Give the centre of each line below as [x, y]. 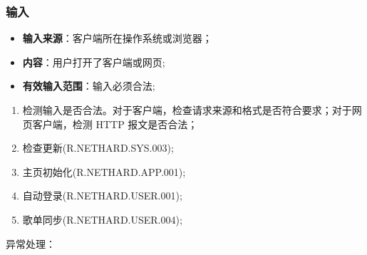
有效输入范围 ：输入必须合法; [89, 86]
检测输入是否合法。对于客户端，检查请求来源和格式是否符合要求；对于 [187, 110]
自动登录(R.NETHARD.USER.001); [102, 196]
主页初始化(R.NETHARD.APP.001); [104, 171]
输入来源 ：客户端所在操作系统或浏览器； [117, 38]
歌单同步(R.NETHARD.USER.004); [102, 219]
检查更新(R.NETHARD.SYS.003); [98, 148]
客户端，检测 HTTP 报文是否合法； [115, 124]
